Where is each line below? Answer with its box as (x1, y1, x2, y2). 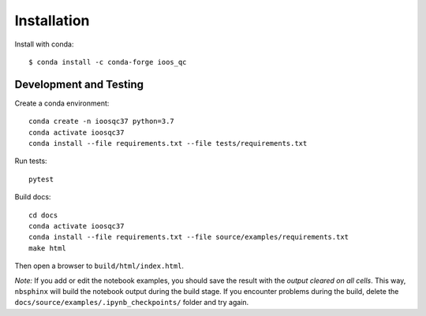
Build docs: (14, 192, 51, 202)
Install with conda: (14, 39, 74, 49)
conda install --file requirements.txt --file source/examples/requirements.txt (28, 232, 349, 242)
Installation (14, 12, 90, 29)
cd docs (28, 210, 58, 220)
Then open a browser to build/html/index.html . (14, 261, 185, 271)
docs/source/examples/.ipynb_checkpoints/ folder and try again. (14, 298, 249, 307)
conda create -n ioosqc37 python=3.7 (28, 117, 175, 126)
